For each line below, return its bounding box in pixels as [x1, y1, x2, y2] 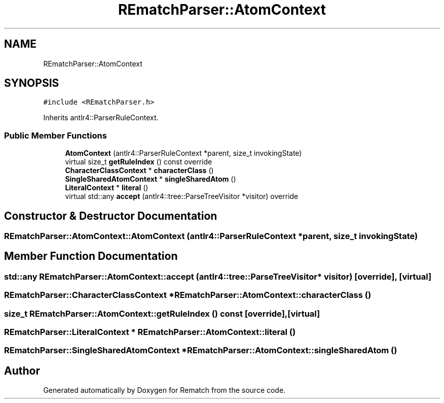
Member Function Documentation [4, 250, 178, 263]
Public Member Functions [4, 130, 107, 141]
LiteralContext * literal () [65, 183, 149, 192]
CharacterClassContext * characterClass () [65, 166, 214, 175]
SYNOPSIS [4, 77, 59, 90]
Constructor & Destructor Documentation [4, 209, 217, 222]
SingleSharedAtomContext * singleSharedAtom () [65, 175, 236, 184]
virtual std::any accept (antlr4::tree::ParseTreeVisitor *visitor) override [65, 192, 299, 201]
